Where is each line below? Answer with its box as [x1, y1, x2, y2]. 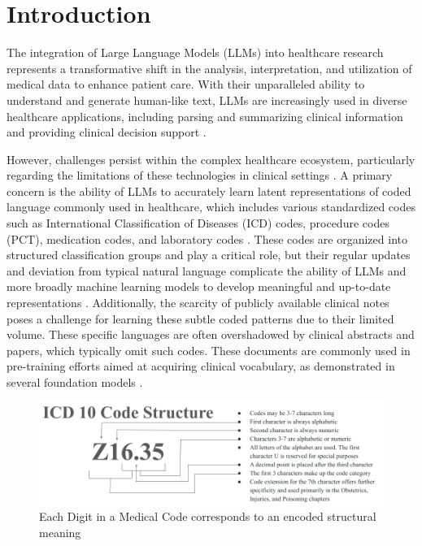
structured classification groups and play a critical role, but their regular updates [7, 246, 411, 263]
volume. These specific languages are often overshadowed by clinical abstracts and [7, 326, 415, 343]
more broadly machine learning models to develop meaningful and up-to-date [7, 278, 391, 295]
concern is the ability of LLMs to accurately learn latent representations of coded [7, 182, 411, 199]
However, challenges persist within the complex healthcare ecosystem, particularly [7, 150, 415, 167]
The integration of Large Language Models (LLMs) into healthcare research [7, 44, 384, 61]
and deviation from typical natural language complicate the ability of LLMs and [7, 262, 407, 279]
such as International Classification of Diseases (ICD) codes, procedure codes [7, 214, 389, 232]
